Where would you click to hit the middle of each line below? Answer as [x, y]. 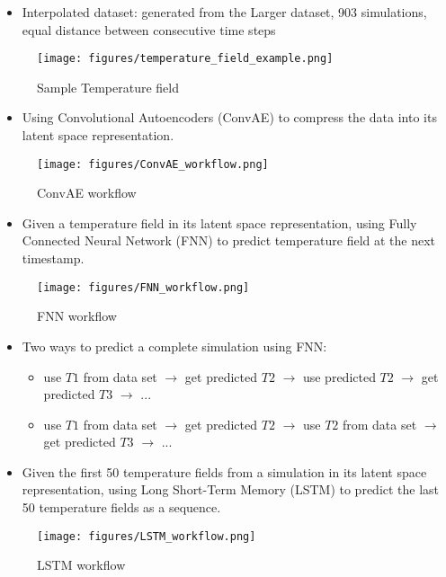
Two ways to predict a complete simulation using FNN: [174, 346]
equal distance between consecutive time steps [149, 29]
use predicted [339, 376]
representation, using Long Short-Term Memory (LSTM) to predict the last [231, 489]
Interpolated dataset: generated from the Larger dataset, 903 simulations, [224, 12]
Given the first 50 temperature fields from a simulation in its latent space [224, 471]
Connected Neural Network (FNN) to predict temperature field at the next [229, 240]
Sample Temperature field [108, 87]
